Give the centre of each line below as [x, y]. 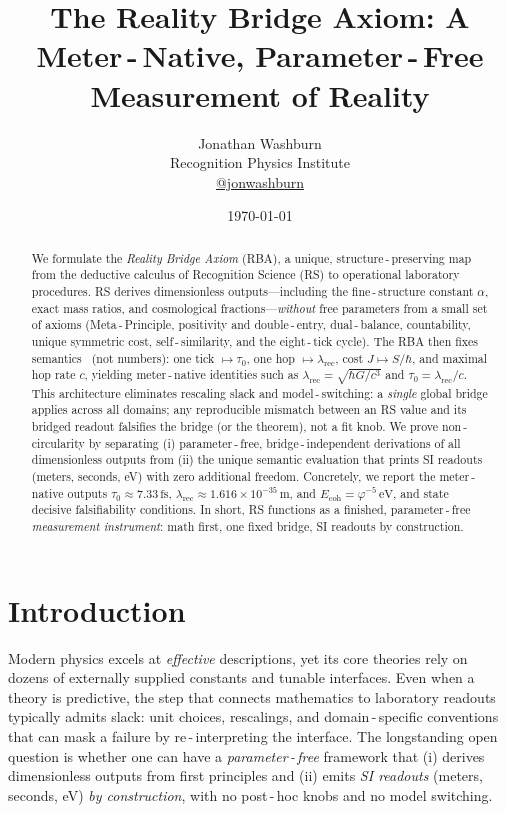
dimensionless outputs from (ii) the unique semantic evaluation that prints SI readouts [257, 459]
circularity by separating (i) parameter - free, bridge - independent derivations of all [246, 442]
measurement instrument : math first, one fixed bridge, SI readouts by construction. [247, 526]
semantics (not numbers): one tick [123, 357]
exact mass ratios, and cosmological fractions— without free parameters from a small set [259, 307]
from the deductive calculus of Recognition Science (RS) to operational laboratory [245, 274]
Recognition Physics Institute [260, 162]
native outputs [69, 492]
